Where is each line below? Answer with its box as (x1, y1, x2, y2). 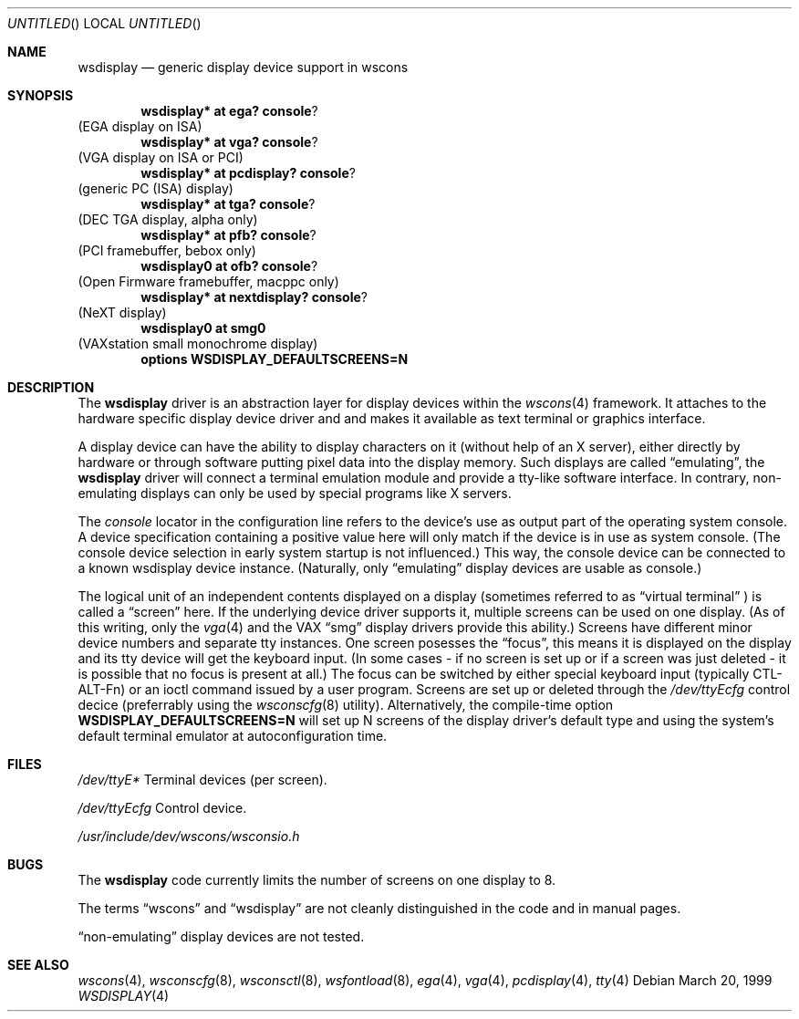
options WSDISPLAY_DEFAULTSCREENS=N (140, 351, 409, 367)
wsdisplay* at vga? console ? (140, 134, 318, 150)
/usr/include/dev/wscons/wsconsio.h (78, 828, 300, 844)
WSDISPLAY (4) (78, 988, 170, 1003)
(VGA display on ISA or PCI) (78, 150, 244, 165)
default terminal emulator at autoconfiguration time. (78, 728, 388, 743)
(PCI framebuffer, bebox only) (78, 243, 256, 258)
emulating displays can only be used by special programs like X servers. (78, 485, 512, 501)
